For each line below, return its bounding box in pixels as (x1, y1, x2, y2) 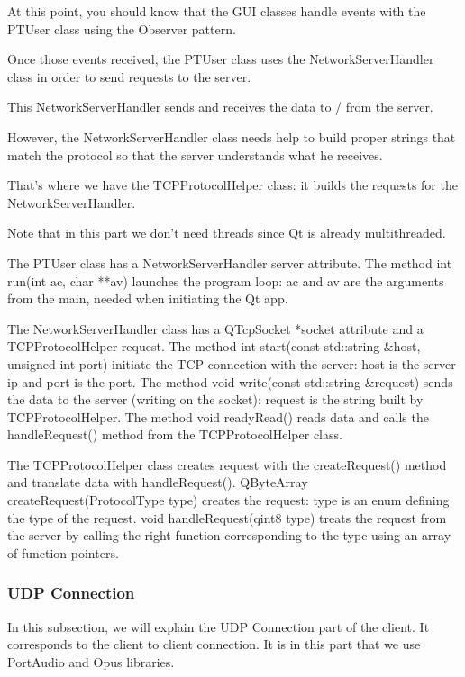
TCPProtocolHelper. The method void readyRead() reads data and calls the (7, 407, 429, 426)
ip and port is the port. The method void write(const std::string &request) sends (7, 372, 453, 391)
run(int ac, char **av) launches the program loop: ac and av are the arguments (7, 271, 444, 290)
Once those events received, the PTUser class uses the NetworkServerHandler (7, 50, 434, 68)
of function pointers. (7, 543, 119, 562)
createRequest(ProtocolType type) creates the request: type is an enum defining (7, 491, 450, 510)
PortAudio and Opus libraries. (7, 652, 175, 671)
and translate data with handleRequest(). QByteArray (7, 473, 308, 492)
